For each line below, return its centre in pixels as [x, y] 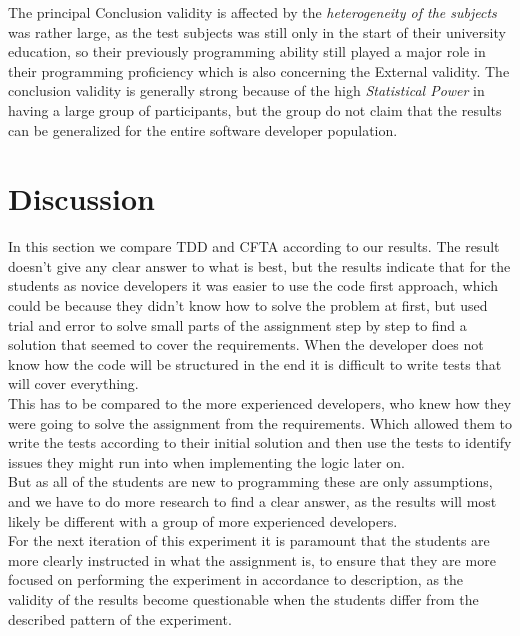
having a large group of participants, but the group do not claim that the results [255, 109]
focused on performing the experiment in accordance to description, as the [236, 579]
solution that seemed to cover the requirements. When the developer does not [246, 344]
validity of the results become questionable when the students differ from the [243, 598]
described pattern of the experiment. [120, 618]
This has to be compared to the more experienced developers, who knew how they [260, 403]
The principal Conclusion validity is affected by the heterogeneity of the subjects [252, 12]
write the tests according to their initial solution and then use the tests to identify [260, 442]
